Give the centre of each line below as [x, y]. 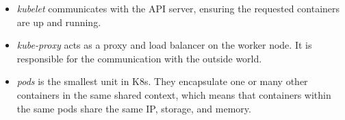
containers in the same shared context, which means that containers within [174, 94]
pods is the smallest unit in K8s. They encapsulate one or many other [162, 81]
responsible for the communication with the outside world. [139, 58]
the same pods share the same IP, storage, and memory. [134, 108]
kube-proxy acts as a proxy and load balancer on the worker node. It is [164, 45]
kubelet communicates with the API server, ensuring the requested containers [178, 8]
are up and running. [59, 22]
